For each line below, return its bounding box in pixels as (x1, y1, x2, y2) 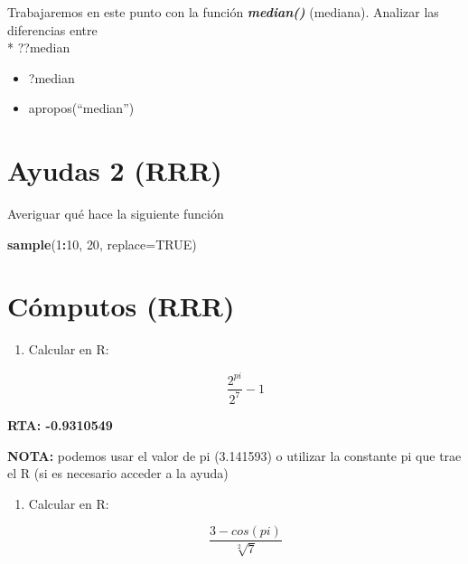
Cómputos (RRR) (7, 287, 235, 324)
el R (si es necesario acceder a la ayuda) (7, 464, 229, 483)
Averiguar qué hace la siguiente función (7, 204, 224, 223)
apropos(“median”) (28, 99, 135, 117)
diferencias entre (7, 20, 98, 39)
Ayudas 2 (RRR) (7, 152, 222, 189)
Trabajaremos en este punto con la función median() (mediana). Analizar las (7, 3, 439, 21)
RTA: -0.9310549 (7, 415, 113, 434)
